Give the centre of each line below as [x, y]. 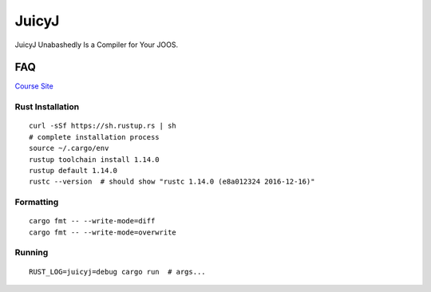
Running [32, 253]
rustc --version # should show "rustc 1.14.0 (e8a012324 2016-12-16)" [172, 182]
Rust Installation [47, 107]
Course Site [34, 86]
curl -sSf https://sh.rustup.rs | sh [103, 126]
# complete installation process [94, 137]
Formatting [37, 202]
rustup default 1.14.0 [73, 170]
